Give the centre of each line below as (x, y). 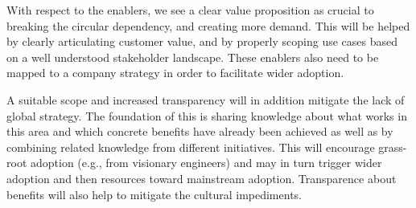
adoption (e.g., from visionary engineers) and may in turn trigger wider (206, 163)
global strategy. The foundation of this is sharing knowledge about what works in (207, 115)
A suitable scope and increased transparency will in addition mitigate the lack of (206, 99)
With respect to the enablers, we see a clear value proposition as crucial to (190, 10)
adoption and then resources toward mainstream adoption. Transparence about (202, 178)
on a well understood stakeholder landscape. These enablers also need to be (193, 57)
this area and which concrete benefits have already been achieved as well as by (200, 131)
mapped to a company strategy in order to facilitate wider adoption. (175, 73)
